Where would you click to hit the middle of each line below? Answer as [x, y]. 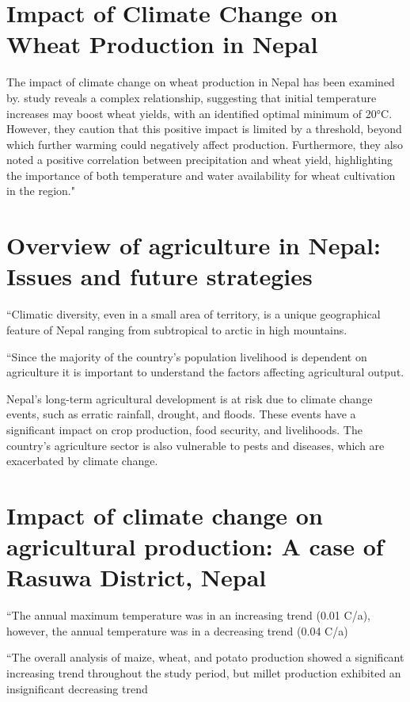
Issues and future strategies [159, 276]
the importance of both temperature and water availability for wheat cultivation [201, 175]
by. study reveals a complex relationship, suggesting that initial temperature [192, 97]
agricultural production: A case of [195, 546]
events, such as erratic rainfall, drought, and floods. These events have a [181, 414]
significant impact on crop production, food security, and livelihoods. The [184, 429]
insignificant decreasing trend [77, 688]
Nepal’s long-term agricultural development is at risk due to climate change [190, 398]
